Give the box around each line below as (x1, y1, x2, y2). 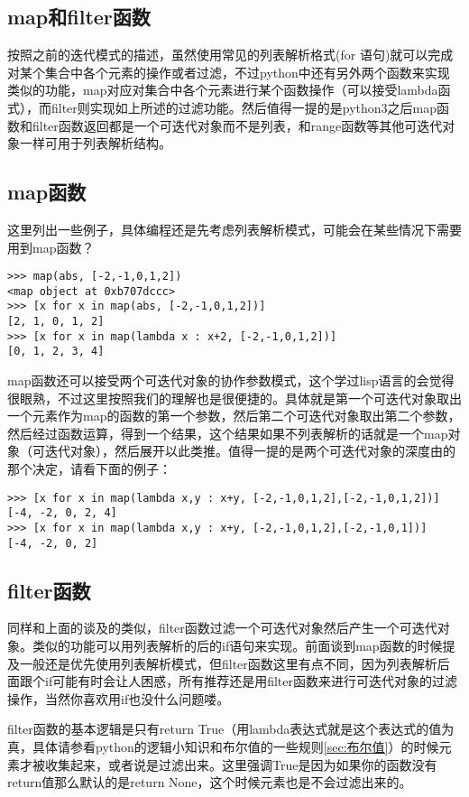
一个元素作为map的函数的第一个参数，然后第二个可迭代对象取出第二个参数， (7, 406, 461, 425)
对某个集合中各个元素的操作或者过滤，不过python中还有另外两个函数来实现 (7, 62, 450, 81)
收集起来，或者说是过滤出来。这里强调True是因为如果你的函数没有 (44, 755, 437, 774)
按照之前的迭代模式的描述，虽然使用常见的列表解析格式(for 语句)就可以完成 (7, 45, 454, 64)
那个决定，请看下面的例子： (7, 459, 171, 478)
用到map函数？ (7, 237, 95, 256)
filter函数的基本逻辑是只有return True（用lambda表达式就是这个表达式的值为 (7, 719, 455, 738)
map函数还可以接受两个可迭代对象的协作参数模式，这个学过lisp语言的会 (7, 371, 429, 390)
